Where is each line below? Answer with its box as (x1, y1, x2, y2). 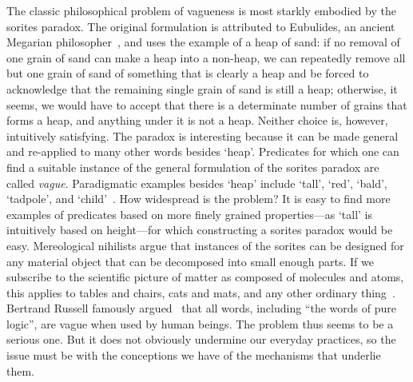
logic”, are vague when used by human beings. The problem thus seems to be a (6, 315, 394, 332)
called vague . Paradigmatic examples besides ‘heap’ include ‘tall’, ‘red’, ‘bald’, (6, 174, 387, 191)
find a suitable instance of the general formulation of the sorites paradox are (6, 158, 379, 175)
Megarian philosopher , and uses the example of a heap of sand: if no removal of (6, 34, 400, 50)
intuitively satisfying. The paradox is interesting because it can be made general (6, 127, 399, 144)
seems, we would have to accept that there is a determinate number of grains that (6, 96, 407, 113)
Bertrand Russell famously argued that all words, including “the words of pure (6, 300, 396, 316)
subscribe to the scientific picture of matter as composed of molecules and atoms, (6, 269, 404, 285)
